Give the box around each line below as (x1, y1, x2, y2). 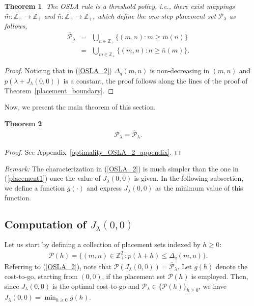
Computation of (4, 216, 86, 231)
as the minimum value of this (155, 183, 243, 193)
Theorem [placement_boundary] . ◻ (4, 85, 114, 95)
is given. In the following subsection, (134, 173, 244, 183)
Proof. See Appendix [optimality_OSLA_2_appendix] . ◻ (4, 147, 181, 157)
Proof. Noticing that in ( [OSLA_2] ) (4, 65, 112, 76)
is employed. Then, (191, 271, 248, 281)
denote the (216, 261, 248, 272)
